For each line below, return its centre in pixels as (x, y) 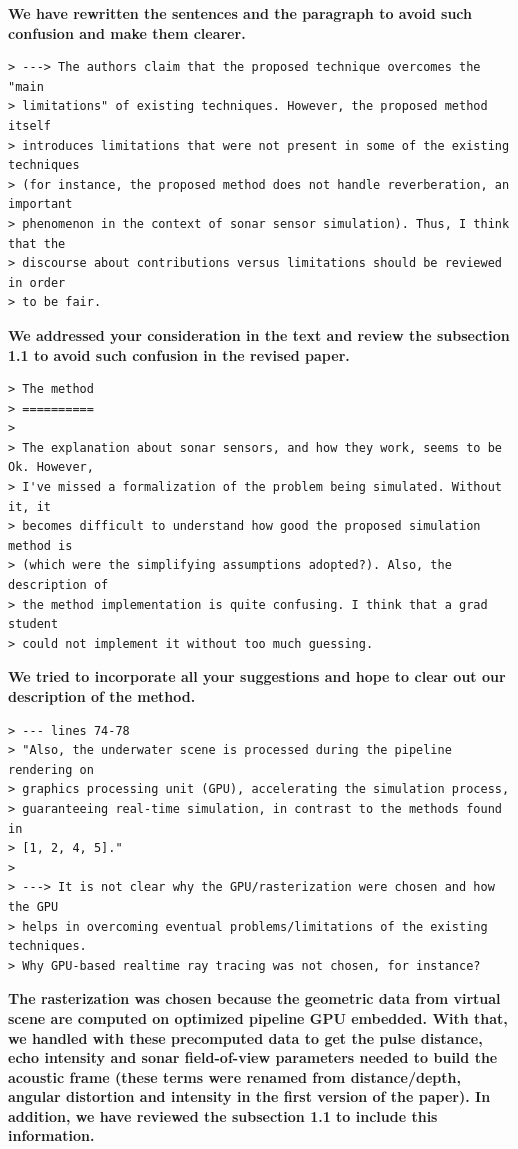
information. (51, 1135)
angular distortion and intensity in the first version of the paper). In (249, 1096)
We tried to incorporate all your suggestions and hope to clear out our (257, 676)
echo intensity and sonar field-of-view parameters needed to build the (253, 1057)
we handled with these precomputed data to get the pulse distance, (245, 1037)
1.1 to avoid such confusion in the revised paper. (179, 354)
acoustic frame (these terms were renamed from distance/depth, (234, 1076)
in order (37, 282)
